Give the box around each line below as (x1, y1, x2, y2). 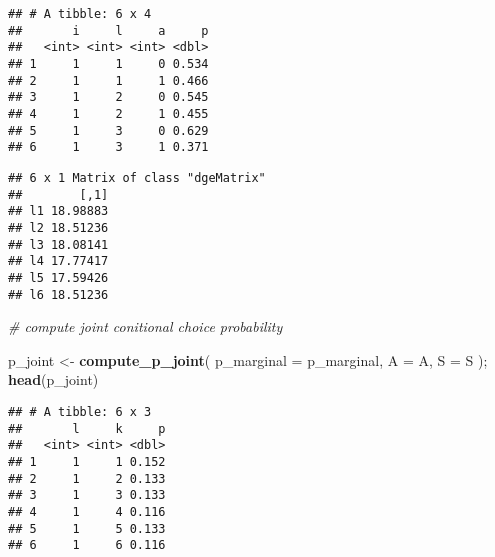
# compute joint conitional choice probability (8, 316, 283, 337)
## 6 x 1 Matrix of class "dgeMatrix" (8, 170, 266, 185)
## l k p (8, 421, 166, 436)
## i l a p (8, 23, 209, 38)
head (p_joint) (8, 369, 99, 390)
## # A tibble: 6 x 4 (8, 7, 152, 21)
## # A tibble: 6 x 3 (8, 404, 152, 419)
